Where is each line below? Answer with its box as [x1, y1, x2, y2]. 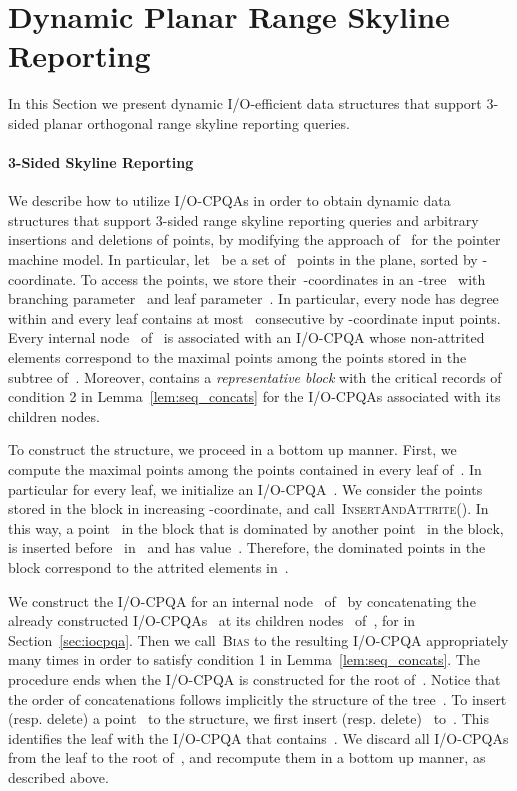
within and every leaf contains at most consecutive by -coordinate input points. [8, 307, 501, 328]
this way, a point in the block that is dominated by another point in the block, [8, 517, 504, 538]
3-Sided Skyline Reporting [8, 152, 194, 173]
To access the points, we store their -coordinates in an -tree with [80, 268, 486, 289]
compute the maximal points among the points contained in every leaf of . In [8, 459, 482, 480]
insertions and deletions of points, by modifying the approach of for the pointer [8, 229, 501, 250]
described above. [8, 766, 109, 787]
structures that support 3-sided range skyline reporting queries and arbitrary [8, 209, 479, 230]
